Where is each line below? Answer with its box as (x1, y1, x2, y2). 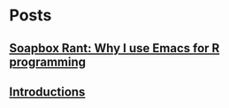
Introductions (9, 84, 86, 99)
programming (9, 54, 87, 69)
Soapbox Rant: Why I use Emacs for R (9, 41, 220, 56)
